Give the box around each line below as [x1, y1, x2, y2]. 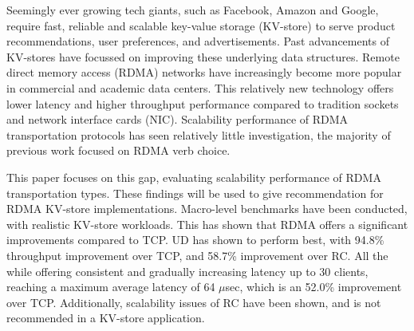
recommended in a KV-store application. [6, 309, 205, 326]
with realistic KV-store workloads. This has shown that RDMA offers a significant [6, 215, 408, 232]
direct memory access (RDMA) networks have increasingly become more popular [6, 64, 402, 81]
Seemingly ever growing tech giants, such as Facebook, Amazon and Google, [6, 2, 379, 18]
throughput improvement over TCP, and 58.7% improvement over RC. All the [6, 246, 388, 263]
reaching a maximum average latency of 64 [6, 278, 215, 295]
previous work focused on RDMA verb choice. [6, 142, 231, 159]
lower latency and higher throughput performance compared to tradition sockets [6, 95, 399, 112]
